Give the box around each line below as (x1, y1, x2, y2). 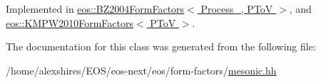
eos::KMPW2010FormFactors (6, 15, 133, 30)
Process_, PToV (200, 1, 273, 16)
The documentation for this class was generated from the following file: (6, 39, 316, 54)
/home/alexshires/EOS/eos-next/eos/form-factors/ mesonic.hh (6, 62, 277, 77)
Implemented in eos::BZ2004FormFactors (6, 1, 185, 16)
